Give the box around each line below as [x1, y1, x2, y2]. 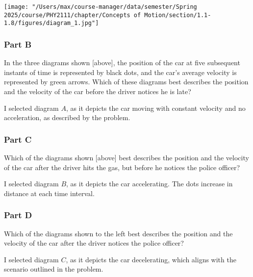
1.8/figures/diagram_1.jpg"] [4, 20, 99, 27]
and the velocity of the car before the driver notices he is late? [4, 86, 191, 96]
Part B [4, 38, 32, 50]
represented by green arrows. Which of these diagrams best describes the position [4, 76, 249, 87]
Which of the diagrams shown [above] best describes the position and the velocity [4, 152, 249, 162]
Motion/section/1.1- [144, 11, 211, 19]
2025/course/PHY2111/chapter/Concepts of [4, 11, 141, 19]
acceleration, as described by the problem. [4, 112, 130, 123]
